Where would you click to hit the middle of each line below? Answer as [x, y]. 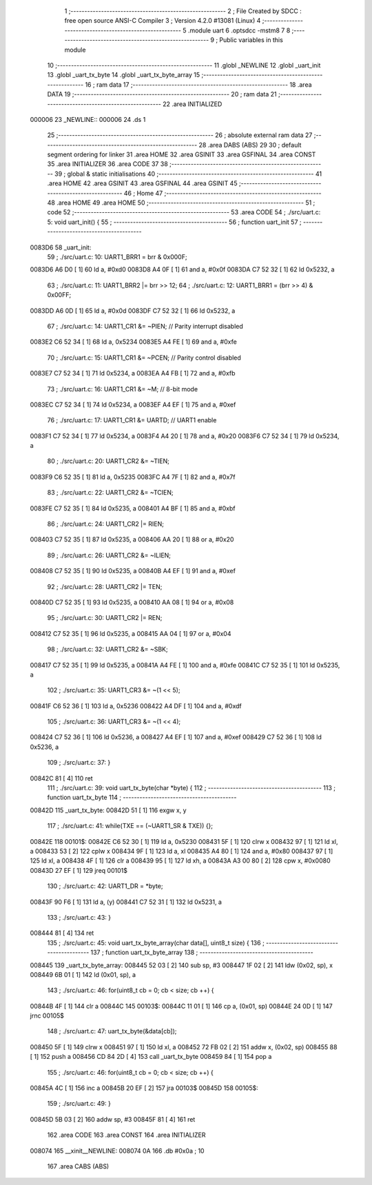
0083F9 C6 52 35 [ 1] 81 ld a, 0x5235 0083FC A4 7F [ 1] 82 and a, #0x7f [133, 477]
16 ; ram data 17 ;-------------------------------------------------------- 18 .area [199, 84]
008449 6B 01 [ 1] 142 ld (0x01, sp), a [83, 974]
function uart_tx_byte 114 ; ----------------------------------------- [142, 797]
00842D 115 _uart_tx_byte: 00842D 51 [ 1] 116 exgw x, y [108, 810]
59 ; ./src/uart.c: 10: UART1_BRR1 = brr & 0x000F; [117, 257]
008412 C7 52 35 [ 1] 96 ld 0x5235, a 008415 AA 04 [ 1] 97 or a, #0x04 [131, 633]
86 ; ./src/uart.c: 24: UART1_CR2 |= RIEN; [106, 524]
